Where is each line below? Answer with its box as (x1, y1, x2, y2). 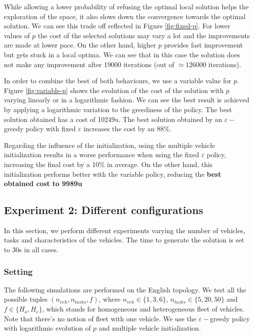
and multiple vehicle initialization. (99, 323, 201, 333)
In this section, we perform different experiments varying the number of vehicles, (4, 225, 246, 235)
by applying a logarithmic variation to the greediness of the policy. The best (4, 104, 232, 114)
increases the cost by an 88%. (83, 123, 171, 134)
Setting (4, 265, 33, 277)
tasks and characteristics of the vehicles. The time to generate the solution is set (4, 235, 244, 245)
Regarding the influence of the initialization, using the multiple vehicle (4, 140, 215, 150)
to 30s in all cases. (4, 244, 59, 255)
